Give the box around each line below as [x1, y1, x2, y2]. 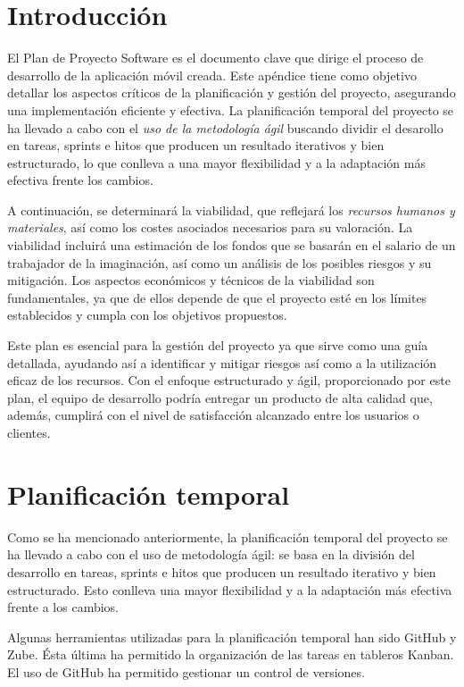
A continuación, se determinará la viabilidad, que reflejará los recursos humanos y [7, 200, 455, 219]
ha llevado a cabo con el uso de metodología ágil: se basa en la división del [7, 545, 415, 564]
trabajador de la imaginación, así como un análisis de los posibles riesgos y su [7, 253, 432, 272]
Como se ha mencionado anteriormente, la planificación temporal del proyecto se [7, 527, 448, 546]
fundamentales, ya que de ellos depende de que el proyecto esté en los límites [7, 288, 427, 306]
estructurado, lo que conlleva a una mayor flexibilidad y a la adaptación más [7, 153, 426, 172]
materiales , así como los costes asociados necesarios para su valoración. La [7, 218, 413, 237]
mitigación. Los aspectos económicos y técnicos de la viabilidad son [7, 271, 375, 289]
